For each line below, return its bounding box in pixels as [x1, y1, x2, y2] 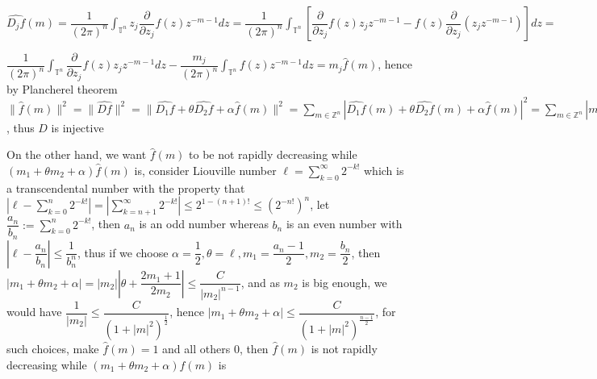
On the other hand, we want [6, 146, 147, 163]
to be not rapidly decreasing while [189, 146, 357, 163]
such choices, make [6, 339, 99, 356]
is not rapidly [311, 339, 378, 356]
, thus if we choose [77, 244, 169, 260]
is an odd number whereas [139, 215, 269, 232]
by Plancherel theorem [6, 80, 118, 97]
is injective [51, 119, 104, 135]
